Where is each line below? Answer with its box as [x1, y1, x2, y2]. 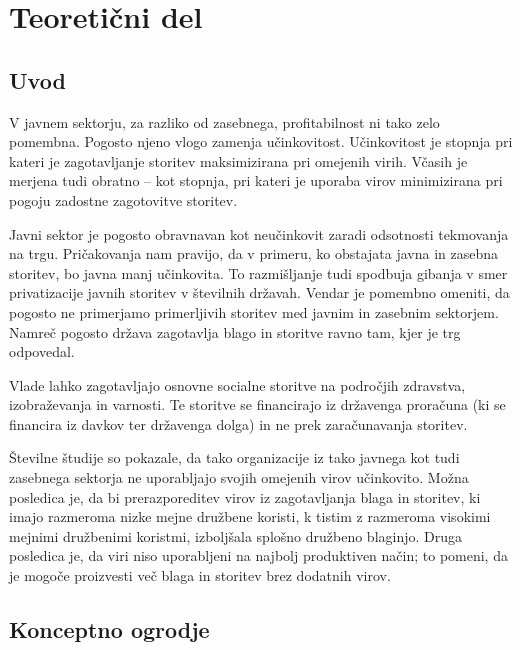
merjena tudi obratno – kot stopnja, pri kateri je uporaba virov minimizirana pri [9, 170, 503, 191]
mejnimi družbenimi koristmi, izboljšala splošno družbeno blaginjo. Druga [9, 525, 463, 546]
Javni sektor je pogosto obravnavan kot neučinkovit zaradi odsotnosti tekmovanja [9, 223, 509, 244]
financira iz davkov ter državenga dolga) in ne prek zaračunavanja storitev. [9, 413, 468, 434]
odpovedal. [9, 341, 75, 362]
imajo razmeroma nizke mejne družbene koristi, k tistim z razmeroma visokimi [9, 506, 491, 527]
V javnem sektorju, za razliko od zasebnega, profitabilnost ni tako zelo [9, 111, 440, 132]
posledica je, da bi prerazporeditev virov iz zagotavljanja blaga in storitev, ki [9, 486, 481, 507]
